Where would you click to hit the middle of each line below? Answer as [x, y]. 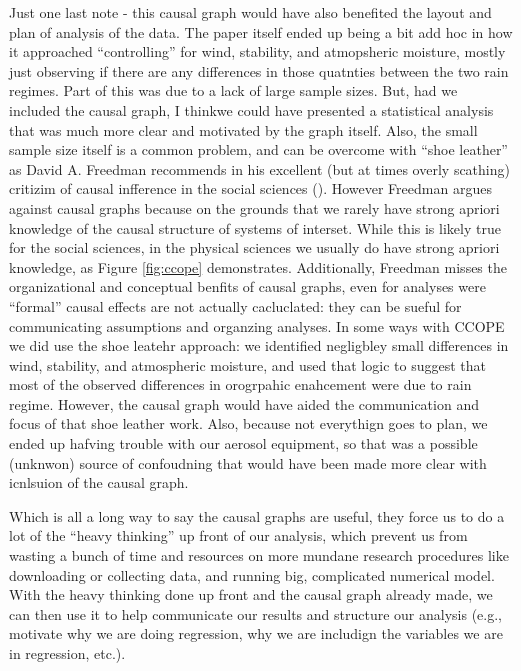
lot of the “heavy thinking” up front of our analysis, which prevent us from [238, 535]
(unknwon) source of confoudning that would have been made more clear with [248, 462]
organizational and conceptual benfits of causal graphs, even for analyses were [247, 286]
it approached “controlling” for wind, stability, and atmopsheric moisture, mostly [257, 51]
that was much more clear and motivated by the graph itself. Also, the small [243, 129]
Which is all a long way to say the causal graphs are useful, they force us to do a [257, 515]
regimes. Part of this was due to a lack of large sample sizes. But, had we [233, 90]
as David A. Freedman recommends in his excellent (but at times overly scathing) [259, 168]
